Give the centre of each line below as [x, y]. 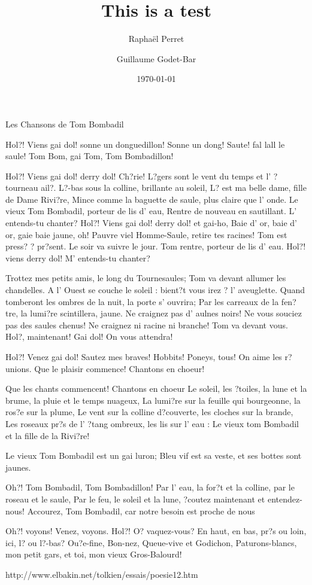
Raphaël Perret [156, 39]
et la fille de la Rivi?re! [48, 435]
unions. [19, 368]
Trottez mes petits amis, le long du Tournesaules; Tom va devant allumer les [146, 278]
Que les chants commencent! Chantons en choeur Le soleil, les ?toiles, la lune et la [156, 389]
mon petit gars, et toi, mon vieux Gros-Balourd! [94, 554]
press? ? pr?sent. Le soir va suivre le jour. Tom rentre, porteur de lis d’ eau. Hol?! [156, 246]
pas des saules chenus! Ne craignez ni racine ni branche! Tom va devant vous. [147, 325]
